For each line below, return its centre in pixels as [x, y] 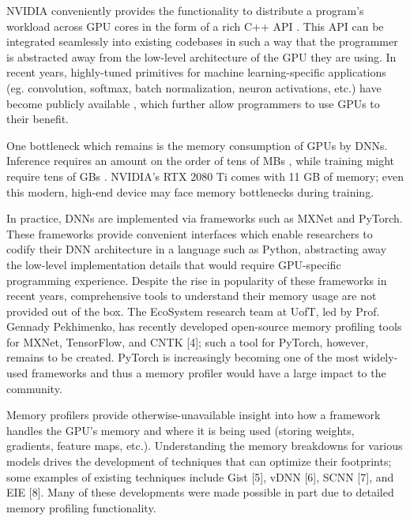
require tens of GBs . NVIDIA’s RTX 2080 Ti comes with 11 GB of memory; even [205, 176]
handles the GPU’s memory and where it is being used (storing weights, [181, 430]
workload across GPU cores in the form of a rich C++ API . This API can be [195, 26]
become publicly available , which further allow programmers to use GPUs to [193, 103]
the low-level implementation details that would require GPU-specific [174, 264]
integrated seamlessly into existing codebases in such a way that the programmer [202, 41]
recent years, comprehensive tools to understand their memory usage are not [192, 296]
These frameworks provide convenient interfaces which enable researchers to [190, 233]
